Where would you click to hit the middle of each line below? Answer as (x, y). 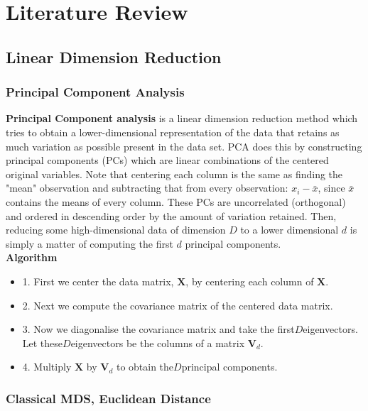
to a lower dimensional (289, 230)
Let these (43, 342)
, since (331, 188)
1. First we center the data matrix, (98, 281)
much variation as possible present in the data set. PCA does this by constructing (184, 146)
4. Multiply (47, 367)
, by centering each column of (250, 281)
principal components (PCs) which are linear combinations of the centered (167, 160)
